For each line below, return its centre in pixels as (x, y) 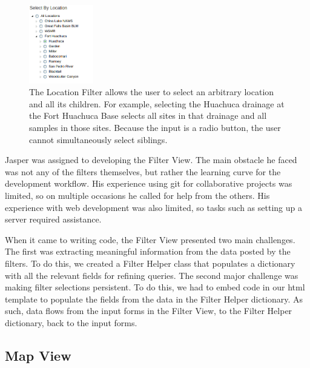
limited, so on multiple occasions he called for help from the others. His (137, 196)
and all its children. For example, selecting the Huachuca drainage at (157, 103)
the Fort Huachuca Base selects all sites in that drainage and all (148, 115)
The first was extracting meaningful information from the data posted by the (148, 251)
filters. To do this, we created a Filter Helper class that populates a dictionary (150, 263)
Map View (38, 355)
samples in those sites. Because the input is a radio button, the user (155, 128)
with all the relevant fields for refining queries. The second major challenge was (152, 275)
